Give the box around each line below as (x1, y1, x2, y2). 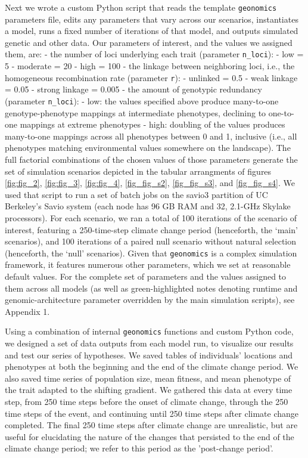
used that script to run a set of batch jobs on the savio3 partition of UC (5, 188, 268, 200)
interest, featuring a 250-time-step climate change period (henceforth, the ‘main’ (5, 223, 298, 236)
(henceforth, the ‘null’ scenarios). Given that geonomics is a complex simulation (5, 246, 297, 259)
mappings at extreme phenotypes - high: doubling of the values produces (20, 118, 285, 131)
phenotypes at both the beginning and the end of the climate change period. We (5, 360, 298, 373)
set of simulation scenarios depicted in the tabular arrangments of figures (5, 165, 272, 177)
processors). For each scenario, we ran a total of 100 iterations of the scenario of (5, 211, 297, 224)
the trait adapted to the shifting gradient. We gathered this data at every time (5, 383, 293, 396)
